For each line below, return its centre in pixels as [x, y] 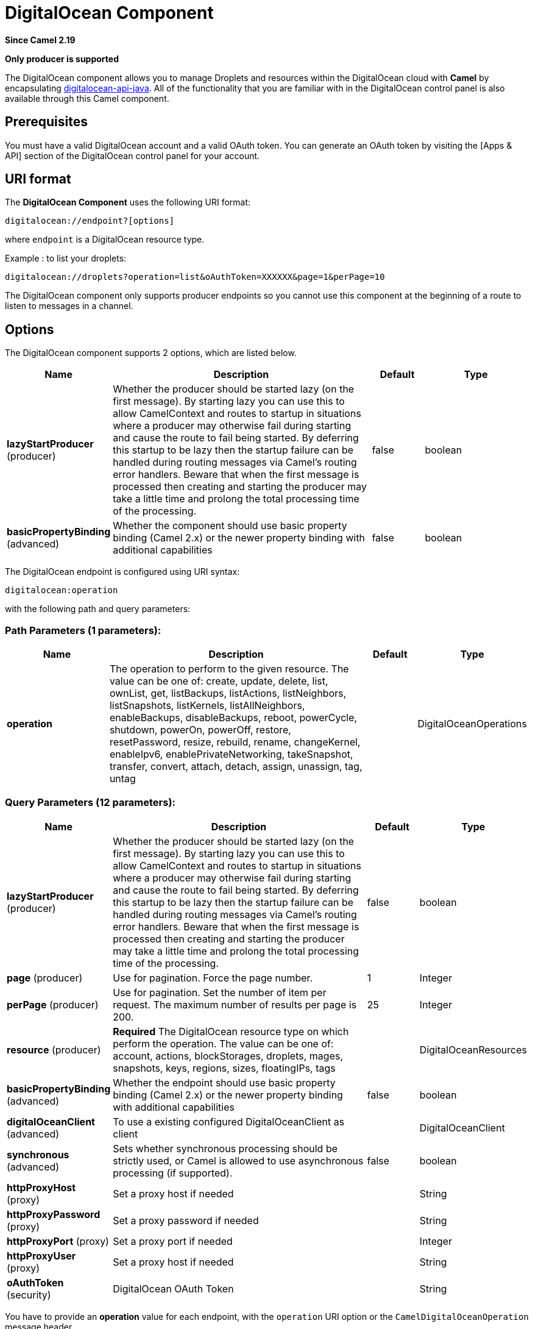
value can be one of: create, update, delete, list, [219, 681]
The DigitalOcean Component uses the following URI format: [128, 202]
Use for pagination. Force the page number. [213, 978]
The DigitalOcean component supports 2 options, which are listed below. [151, 353]
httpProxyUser [41, 1256]
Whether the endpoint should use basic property [224, 1082]
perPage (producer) [53, 1004]
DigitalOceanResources [473, 1049]
